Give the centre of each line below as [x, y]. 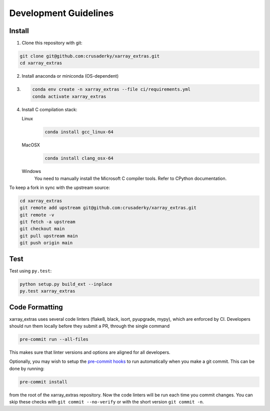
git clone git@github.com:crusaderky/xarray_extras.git [90, 56]
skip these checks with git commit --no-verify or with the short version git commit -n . [107, 402]
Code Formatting [36, 307]
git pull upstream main [49, 236]
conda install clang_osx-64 [79, 158]
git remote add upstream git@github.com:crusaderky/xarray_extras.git [108, 208]
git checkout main [42, 229]
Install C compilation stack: [49, 109]
